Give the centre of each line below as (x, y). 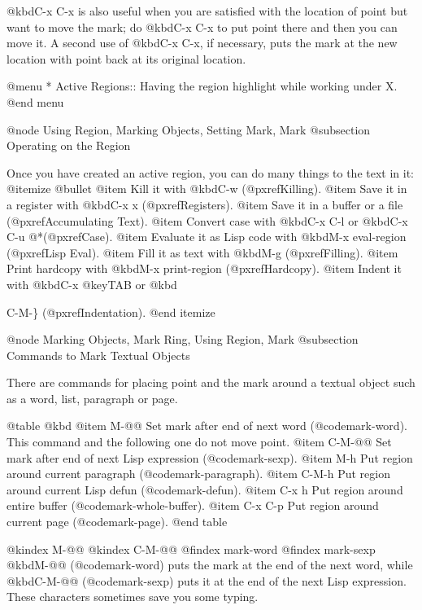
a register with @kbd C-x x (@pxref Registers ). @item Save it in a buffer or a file (205, 204)
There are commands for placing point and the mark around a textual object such (211, 382)
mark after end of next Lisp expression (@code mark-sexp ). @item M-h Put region (210, 457)
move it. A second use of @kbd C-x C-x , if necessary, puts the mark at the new (202, 43)
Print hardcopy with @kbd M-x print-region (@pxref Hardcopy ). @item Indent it (204, 268)
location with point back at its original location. (126, 58)
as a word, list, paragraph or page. (92, 398)
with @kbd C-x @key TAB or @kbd (92, 284)
